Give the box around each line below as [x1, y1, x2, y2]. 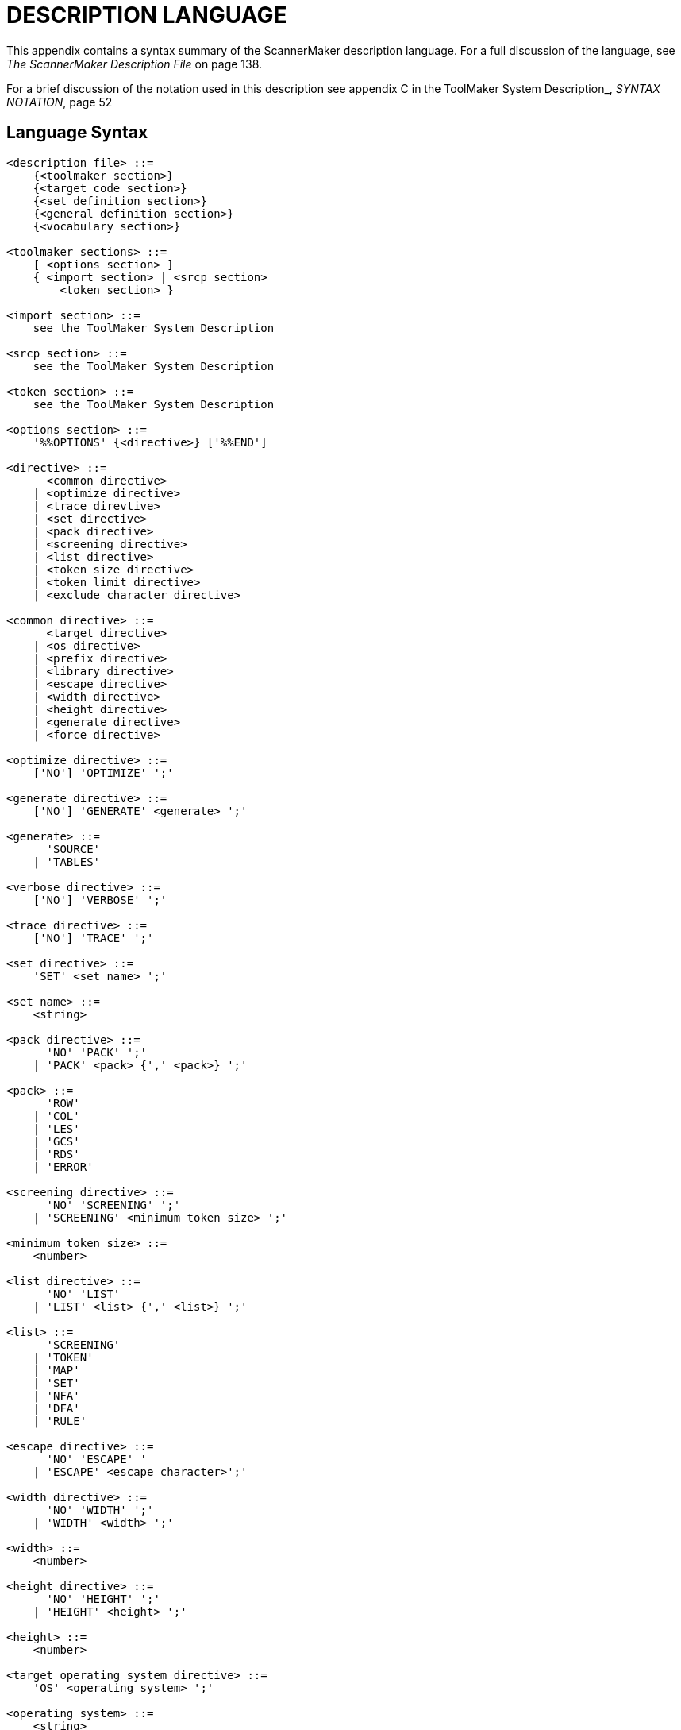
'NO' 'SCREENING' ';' [46, 1198, 181, 1211]
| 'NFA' [33, 1388, 80, 1402]
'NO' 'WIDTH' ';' [46, 1503, 154, 1516]
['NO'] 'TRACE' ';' [33, 931, 154, 944]
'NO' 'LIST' [46, 1287, 121, 1300]
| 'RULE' [33, 1414, 87, 1427]
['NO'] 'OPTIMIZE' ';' [33, 766, 174, 779]
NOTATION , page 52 [6, 95, 113, 109]
